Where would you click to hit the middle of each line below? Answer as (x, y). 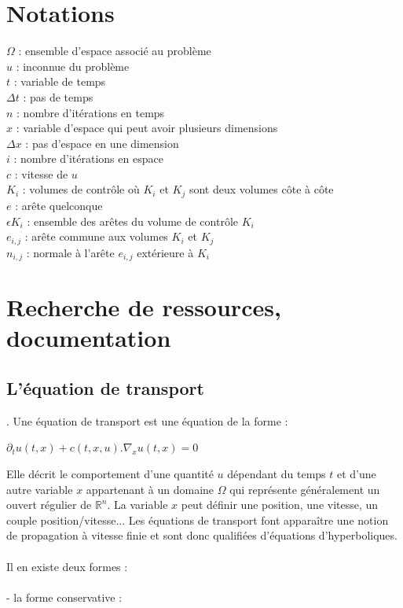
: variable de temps (60, 81)
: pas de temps (58, 96)
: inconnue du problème (73, 66)
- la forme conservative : (64, 597)
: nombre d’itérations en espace (88, 158)
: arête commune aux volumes (96, 236)
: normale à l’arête (70, 252)
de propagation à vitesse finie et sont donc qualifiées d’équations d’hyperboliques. (202, 535)
